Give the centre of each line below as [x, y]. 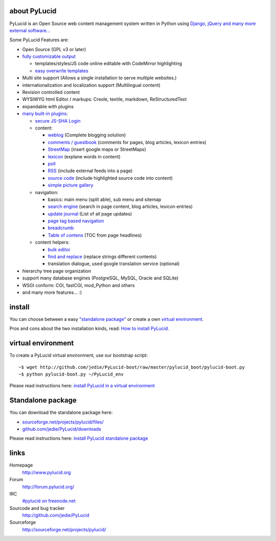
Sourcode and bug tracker [37, 508]
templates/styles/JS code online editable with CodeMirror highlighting [109, 63]
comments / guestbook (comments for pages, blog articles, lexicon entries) [127, 142]
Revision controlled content [51, 92]
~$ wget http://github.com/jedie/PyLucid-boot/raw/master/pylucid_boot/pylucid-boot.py [132, 367]
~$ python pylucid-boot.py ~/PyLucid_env [71, 374]
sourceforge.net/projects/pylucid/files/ [63, 422]
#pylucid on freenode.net [49, 501]
